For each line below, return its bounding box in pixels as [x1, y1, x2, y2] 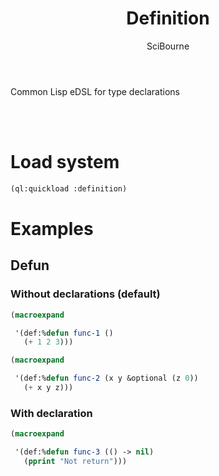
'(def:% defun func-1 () [14, 328, 114, 338]
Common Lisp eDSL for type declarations [10, 85, 180, 97]
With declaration [10, 406, 93, 420]
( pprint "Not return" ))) [23, 456, 128, 466]
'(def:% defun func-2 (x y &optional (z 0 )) [14, 373, 199, 384]
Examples [10, 217, 94, 240]
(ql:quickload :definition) [10, 183, 128, 194]
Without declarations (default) [10, 287, 161, 301]
